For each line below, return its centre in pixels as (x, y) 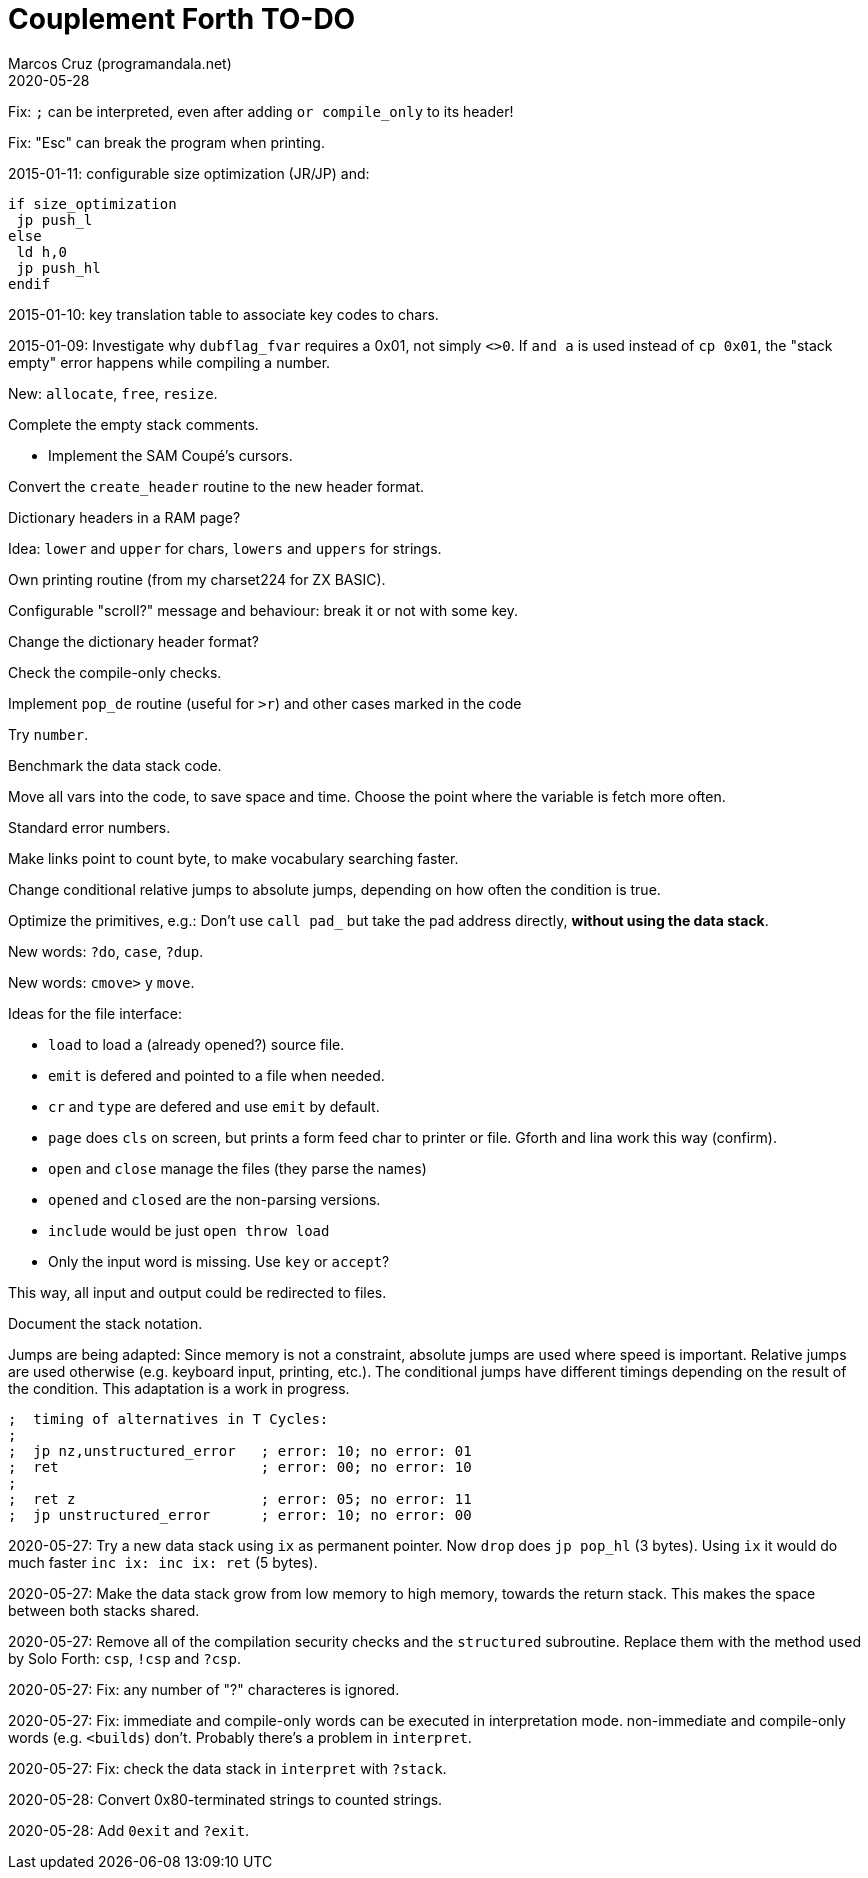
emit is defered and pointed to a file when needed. (216, 1075)
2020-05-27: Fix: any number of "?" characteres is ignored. (204, 1689)
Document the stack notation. (105, 1323)
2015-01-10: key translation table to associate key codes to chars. (223, 314)
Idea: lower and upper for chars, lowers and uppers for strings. (225, 548)
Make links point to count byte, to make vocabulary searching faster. (233, 858)
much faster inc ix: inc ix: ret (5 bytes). (163, 1562)
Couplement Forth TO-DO (182, 19)
